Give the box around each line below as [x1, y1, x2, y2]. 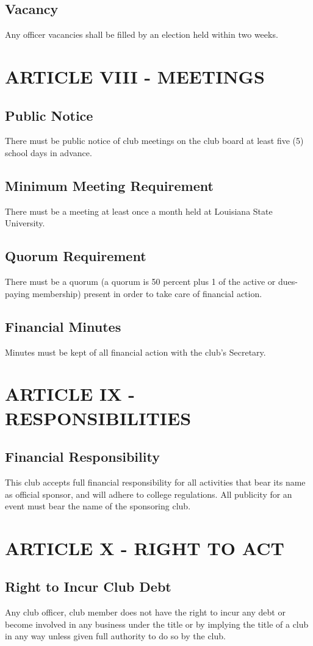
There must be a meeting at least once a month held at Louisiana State [5, 204, 273, 217]
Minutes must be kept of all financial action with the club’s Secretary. [5, 345, 266, 358]
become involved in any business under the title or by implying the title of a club [5, 617, 309, 630]
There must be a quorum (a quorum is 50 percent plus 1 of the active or [5, 275, 276, 288]
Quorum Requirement [5, 246, 146, 265]
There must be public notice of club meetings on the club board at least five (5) [5, 134, 304, 147]
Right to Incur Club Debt [5, 577, 171, 596]
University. [5, 217, 45, 229]
